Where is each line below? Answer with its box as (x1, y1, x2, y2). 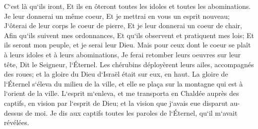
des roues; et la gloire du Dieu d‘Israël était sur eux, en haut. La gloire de (4, 69, 228, 79)
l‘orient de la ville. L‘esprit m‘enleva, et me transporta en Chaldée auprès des (4, 88, 239, 98)
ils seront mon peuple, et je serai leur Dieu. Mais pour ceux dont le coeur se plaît (4, 40, 251, 50)
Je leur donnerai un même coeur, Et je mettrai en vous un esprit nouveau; (4, 10, 230, 21)
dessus (4, 107, 23, 118)
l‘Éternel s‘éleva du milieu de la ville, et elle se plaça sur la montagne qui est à (4, 78, 243, 88)
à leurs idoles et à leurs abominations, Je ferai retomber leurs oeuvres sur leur (4, 49, 241, 59)
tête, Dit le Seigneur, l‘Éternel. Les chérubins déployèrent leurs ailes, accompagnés (4, 59, 254, 69)
